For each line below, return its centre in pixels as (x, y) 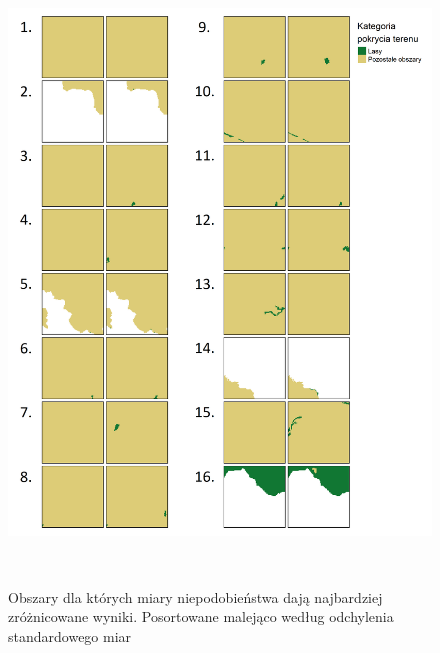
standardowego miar (70, 635)
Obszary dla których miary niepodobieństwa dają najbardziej (195, 596)
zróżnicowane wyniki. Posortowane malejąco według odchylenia (201, 616)
